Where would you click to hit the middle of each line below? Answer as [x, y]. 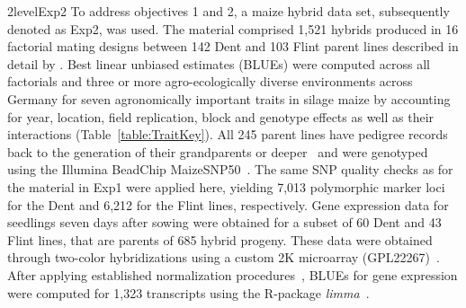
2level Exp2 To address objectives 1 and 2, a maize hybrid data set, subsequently [229, 11]
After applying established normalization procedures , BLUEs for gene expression [233, 274]
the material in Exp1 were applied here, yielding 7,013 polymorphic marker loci [226, 186]
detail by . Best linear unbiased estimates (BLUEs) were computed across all [219, 63]
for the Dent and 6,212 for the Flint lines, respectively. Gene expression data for [228, 204]
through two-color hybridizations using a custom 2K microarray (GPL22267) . [224, 257]
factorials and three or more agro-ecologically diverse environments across [210, 81]
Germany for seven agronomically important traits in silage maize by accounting [229, 98]
